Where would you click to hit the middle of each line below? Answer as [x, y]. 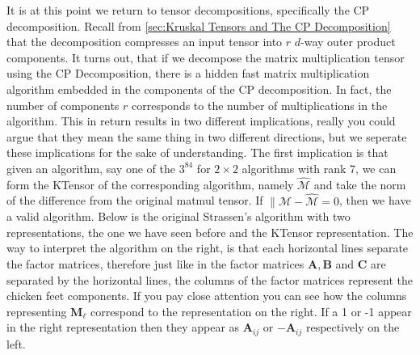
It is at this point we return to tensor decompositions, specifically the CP [188, 10]
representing [37, 311]
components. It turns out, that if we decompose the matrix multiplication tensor [206, 57]
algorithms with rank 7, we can [319, 168]
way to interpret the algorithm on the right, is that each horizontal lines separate [208, 248]
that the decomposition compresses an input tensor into [145, 42]
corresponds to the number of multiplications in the [260, 105]
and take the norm [360, 184]
